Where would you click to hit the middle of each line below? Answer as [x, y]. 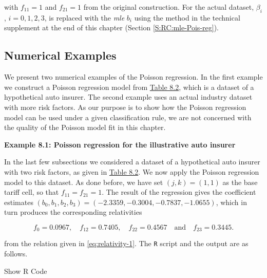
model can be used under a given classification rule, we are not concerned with [128, 117]
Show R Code [26, 271]
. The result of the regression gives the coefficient [179, 192]
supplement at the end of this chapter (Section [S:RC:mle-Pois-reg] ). [111, 27]
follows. [16, 254]
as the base [240, 182]
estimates [19, 202]
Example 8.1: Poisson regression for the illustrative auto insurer [120, 144]
